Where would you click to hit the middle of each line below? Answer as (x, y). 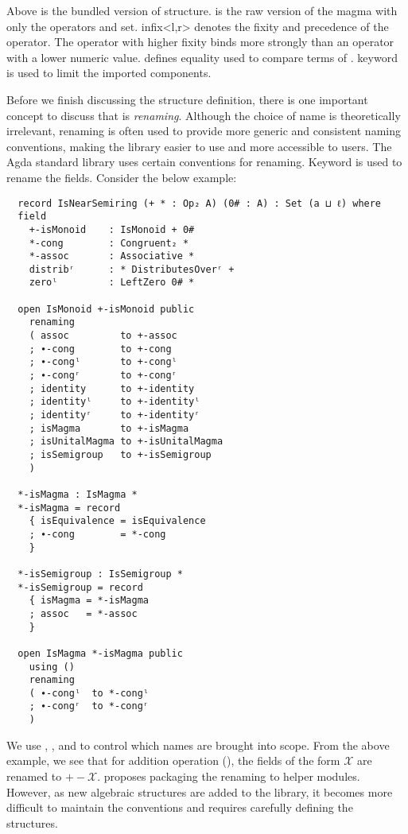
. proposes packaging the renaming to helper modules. (229, 776)
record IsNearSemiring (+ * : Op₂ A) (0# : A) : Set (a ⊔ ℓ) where (200, 203)
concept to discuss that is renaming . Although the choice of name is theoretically (204, 115)
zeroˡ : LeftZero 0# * (112, 283)
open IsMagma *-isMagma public (100, 653)
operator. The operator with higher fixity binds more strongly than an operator (200, 42)
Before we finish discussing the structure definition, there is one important (187, 99)
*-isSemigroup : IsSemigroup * (100, 574)
